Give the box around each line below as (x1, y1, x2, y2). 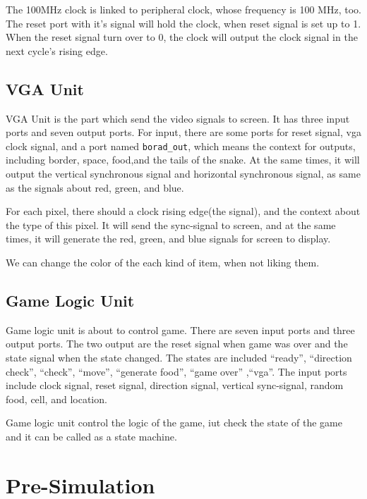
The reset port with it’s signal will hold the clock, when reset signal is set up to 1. (6, 16, 361, 30)
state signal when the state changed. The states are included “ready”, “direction (6, 350, 352, 364)
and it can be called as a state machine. (6, 429, 177, 443)
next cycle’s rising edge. (6, 43, 108, 58)
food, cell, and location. (6, 391, 107, 406)
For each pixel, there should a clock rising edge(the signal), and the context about (6, 204, 361, 218)
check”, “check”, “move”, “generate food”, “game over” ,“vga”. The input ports (6, 364, 347, 378)
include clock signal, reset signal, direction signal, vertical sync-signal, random (6, 378, 344, 393)
